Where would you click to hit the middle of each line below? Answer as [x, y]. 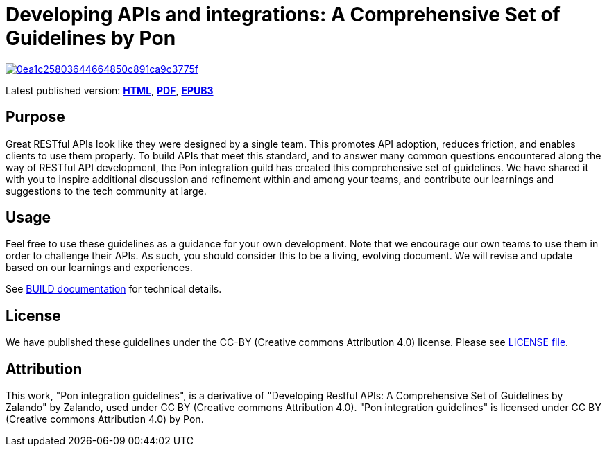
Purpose [35, 117]
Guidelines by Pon [91, 38]
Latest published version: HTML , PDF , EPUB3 [110, 90]
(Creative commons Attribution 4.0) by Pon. [105, 419]
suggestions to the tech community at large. [106, 191]
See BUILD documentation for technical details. [114, 289]
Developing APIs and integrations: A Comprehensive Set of [283, 15]
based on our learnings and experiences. [99, 268]
